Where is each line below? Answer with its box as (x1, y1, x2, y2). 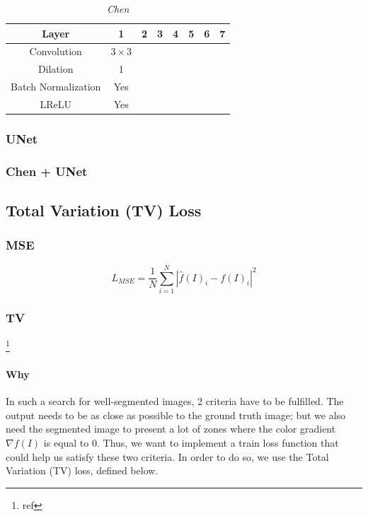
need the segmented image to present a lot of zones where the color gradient (6, 421, 336, 436)
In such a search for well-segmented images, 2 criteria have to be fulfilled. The (6, 394, 344, 409)
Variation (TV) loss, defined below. (6, 463, 159, 478)
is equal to (43, 435, 89, 450)
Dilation (38, 61, 74, 76)
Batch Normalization (11, 79, 101, 94)
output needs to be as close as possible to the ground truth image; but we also (6, 407, 346, 422)
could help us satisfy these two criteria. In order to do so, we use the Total (6, 449, 329, 464)
